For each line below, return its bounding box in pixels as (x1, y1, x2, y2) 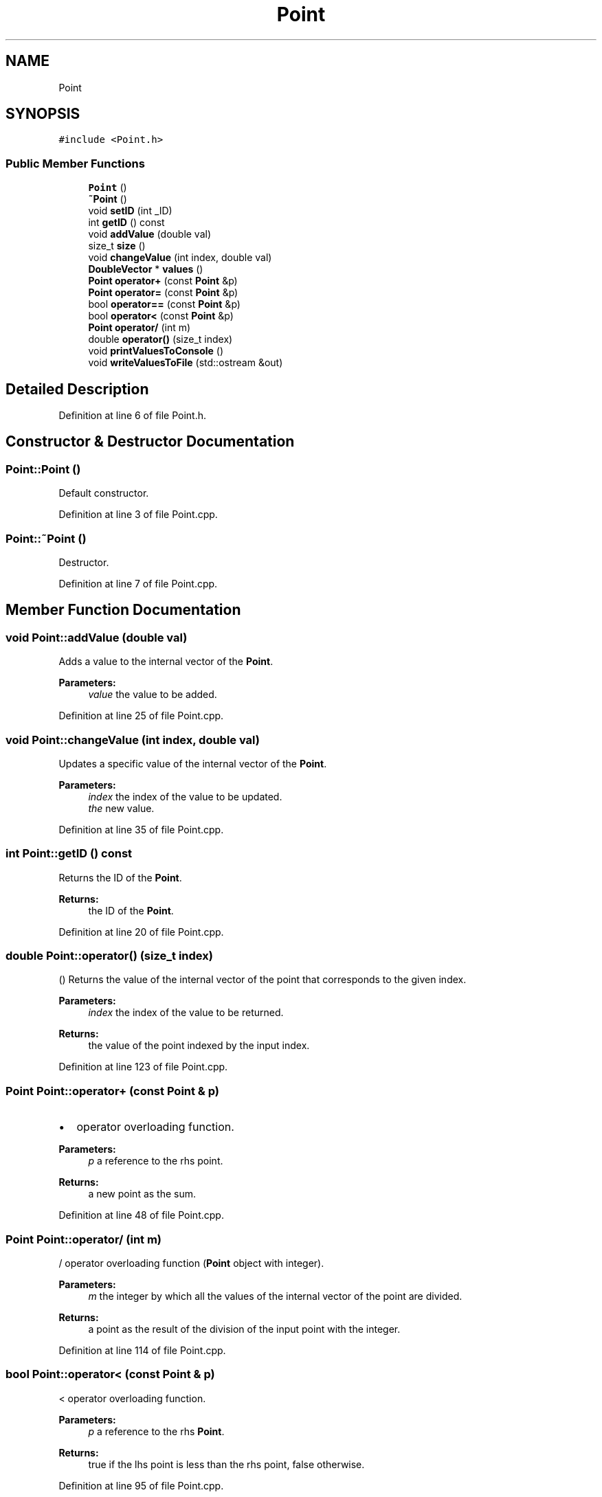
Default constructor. (58, 487, 149, 499)
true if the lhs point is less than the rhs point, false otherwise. (88, 1458, 365, 1470)
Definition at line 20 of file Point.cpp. (58, 925, 224, 938)
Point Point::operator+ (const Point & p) (5, 1083, 220, 1098)
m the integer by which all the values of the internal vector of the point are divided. (88, 1290, 462, 1302)
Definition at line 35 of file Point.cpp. (58, 823, 224, 835)
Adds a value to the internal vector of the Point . (58, 655, 274, 668)
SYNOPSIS (5, 105, 80, 123)
